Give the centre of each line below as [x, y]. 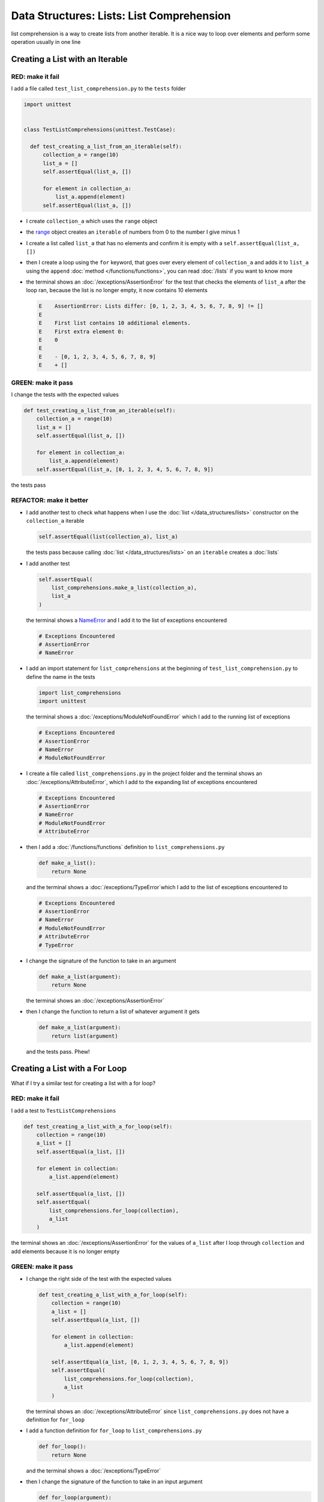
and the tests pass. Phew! [58, 1051]
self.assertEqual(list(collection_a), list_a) [108, 537]
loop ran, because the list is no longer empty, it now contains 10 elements [117, 290]
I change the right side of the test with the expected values [99, 1279]
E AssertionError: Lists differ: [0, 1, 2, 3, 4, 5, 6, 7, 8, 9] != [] [151, 306]
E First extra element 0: [82, 331]
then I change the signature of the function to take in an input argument [114, 1482]
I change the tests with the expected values [65, 394]
